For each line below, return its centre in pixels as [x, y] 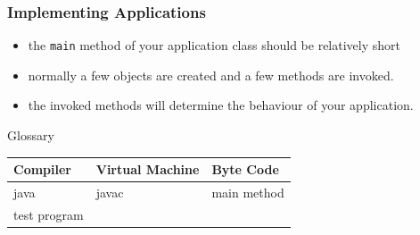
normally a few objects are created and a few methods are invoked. [211, 75]
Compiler [42, 169]
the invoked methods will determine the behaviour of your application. [221, 105]
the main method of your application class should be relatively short [214, 45]
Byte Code [245, 169]
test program [49, 214]
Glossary [31, 135]
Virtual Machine [148, 169]
